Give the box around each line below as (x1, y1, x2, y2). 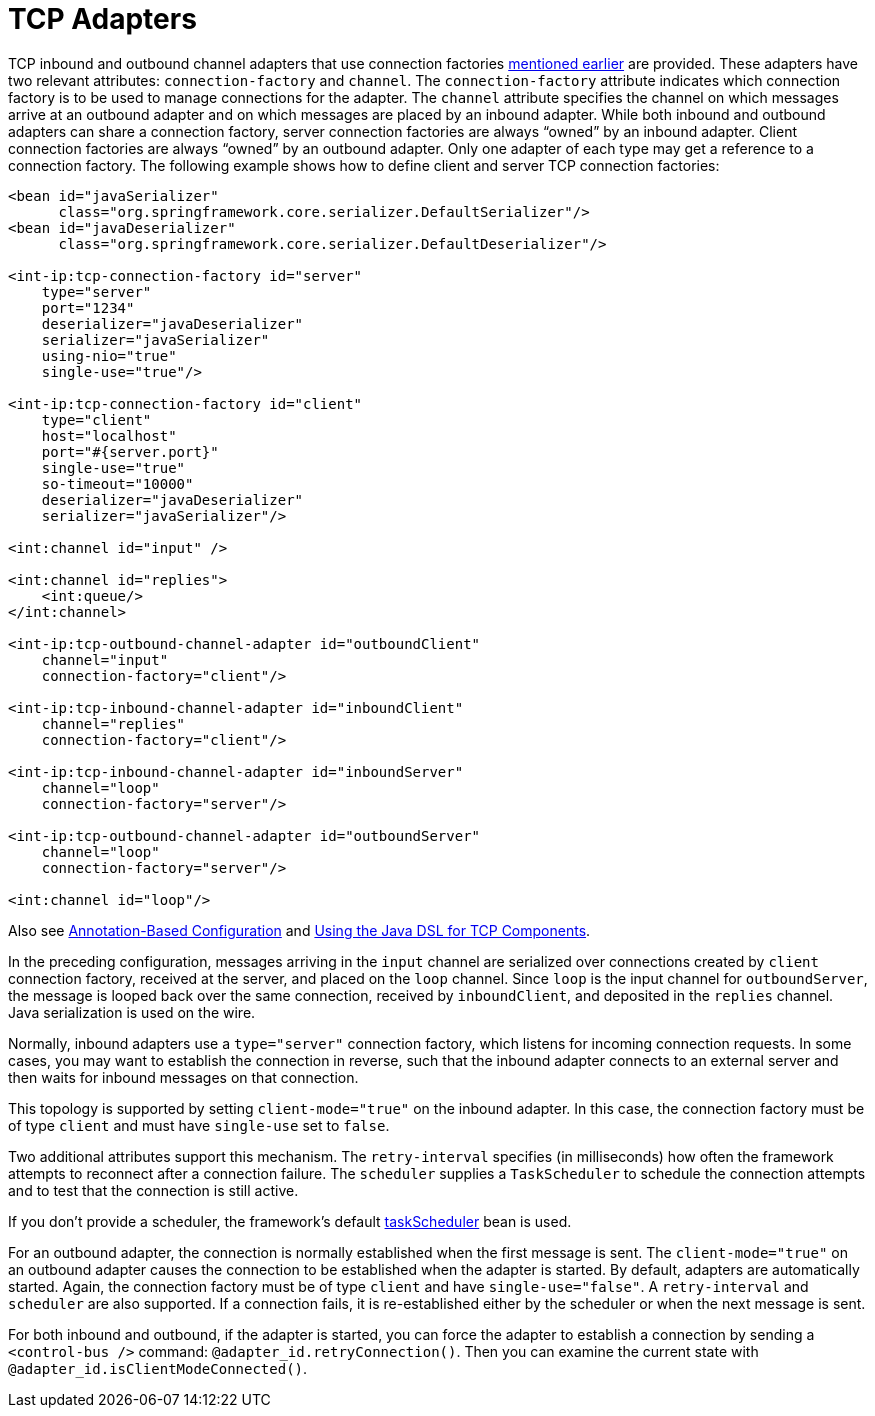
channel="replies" (41, 715, 186, 732)
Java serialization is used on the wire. (8, 1003, 256, 1021)
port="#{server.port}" (41, 443, 219, 460)
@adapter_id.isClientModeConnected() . (8, 1359, 308, 1377)
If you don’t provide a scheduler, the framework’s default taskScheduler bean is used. (8, 1212, 572, 1230)
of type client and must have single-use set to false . (8, 1116, 390, 1134)
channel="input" (41, 651, 169, 668)
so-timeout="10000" (41, 475, 194, 492)
